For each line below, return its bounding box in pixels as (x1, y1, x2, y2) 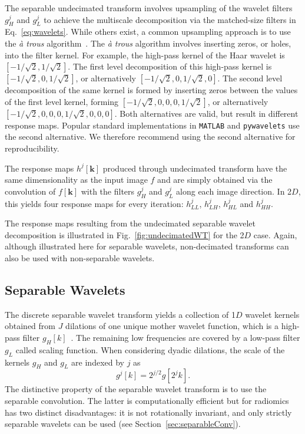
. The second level (217, 72, 283, 84)
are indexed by (71, 356, 124, 368)
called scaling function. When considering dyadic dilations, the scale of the (15, 343, 285, 356)
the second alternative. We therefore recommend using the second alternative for (5, 130, 296, 143)
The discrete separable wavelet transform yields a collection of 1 (5, 308, 236, 320)
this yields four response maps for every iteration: (5, 197, 184, 209)
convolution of (5, 185, 56, 197)
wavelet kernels (245, 308, 300, 320)
